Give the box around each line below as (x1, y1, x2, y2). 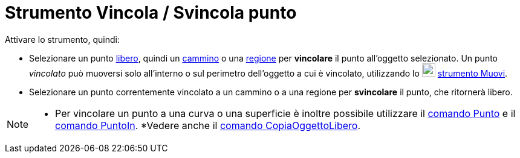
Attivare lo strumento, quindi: (5, 34, 120, 45)
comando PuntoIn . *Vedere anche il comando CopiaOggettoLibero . (55, 119, 361, 131)
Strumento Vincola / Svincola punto (5, 2, 297, 23)
